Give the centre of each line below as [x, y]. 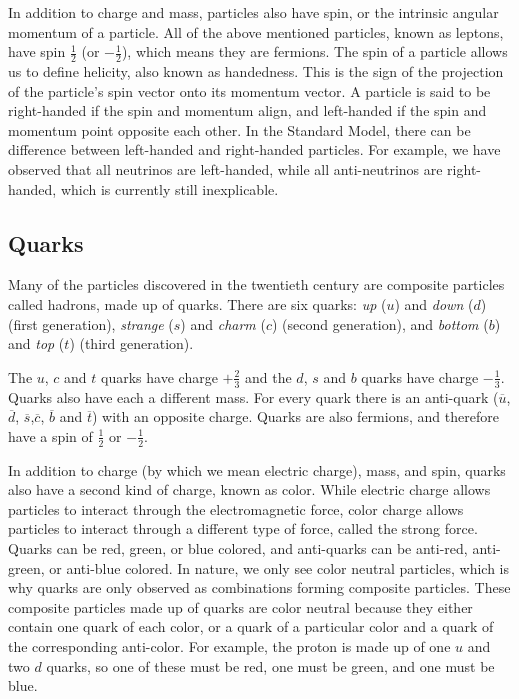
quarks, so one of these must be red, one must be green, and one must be [270, 665]
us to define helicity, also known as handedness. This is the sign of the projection [256, 71]
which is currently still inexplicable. [169, 188]
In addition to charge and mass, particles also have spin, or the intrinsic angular [253, 12]
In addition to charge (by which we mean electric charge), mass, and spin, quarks [257, 469]
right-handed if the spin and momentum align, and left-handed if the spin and [247, 110]
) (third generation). [131, 343]
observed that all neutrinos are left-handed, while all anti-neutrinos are [225, 168]
